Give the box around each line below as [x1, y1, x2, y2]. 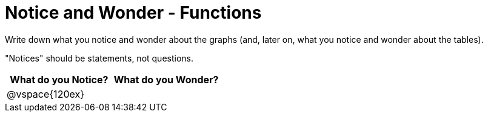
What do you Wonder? [113, 73, 219, 86]
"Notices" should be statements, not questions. [5, 52, 194, 63]
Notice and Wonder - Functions [5, 2, 262, 23]
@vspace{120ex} [7, 87, 84, 100]
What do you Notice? [10, 73, 109, 86]
